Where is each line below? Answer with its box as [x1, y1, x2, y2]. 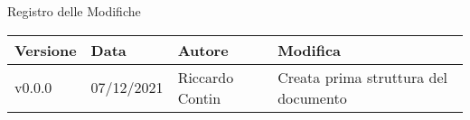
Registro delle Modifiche [7, 2, 141, 20]
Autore [177, 39, 229, 60]
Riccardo [177, 66, 234, 88]
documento [277, 87, 347, 108]
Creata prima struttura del [277, 66, 448, 88]
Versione [14, 39, 77, 60]
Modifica [277, 39, 342, 60]
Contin [177, 87, 221, 108]
